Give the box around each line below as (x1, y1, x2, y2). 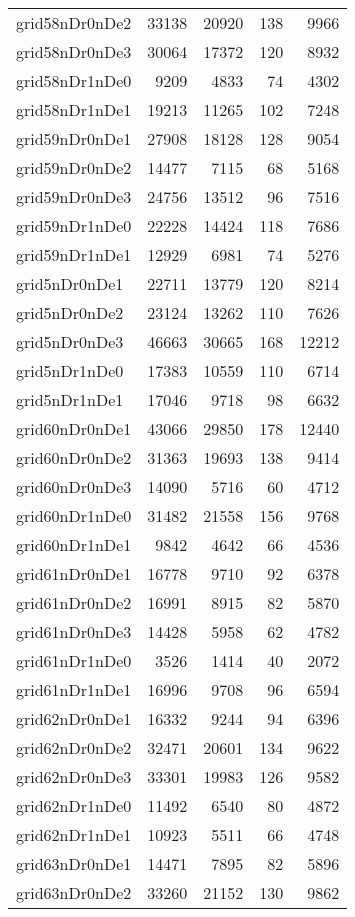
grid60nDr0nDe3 (16, 475, 132, 498)
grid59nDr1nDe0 (16, 214, 132, 237)
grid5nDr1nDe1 (16, 388, 124, 411)
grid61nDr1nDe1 (16, 678, 132, 701)
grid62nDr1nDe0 (16, 794, 132, 817)
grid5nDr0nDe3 (16, 330, 124, 353)
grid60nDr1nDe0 (16, 504, 132, 527)
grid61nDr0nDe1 (16, 562, 132, 585)
